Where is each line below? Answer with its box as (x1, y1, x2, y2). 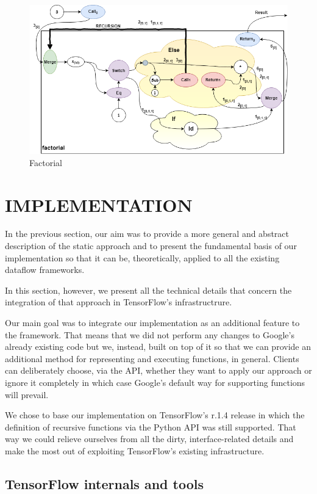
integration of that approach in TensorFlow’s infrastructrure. (5, 296, 232, 308)
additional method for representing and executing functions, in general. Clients (5, 352, 299, 365)
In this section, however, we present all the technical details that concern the (5, 283, 292, 296)
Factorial (29, 156, 62, 169)
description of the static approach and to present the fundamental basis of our (5, 239, 297, 252)
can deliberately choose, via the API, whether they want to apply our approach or (5, 364, 312, 377)
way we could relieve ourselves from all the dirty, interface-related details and (5, 432, 294, 445)
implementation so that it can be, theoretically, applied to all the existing (5, 251, 280, 264)
